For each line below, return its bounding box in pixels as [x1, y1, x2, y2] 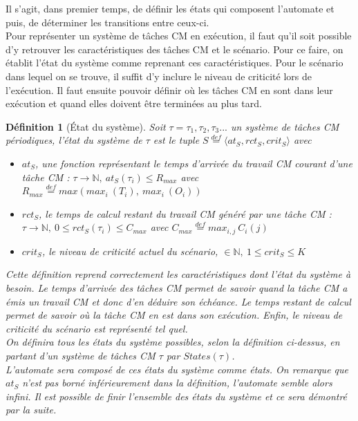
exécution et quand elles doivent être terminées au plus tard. [6, 96, 262, 111]
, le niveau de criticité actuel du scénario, [41, 243, 218, 258]
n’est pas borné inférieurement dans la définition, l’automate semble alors [22, 375, 332, 390]
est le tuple [153, 133, 200, 147]
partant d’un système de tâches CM [6, 348, 156, 362]
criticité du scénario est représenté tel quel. [6, 321, 188, 335]
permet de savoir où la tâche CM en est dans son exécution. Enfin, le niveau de [6, 308, 343, 322]
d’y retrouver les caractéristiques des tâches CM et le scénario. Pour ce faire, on [6, 41, 343, 56]
